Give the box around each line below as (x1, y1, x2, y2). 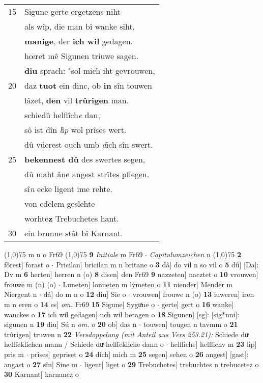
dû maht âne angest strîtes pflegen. (24, 168, 150, 180)
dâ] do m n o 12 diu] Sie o (43, 289, 126, 299)
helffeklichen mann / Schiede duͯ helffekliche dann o (4, 339, 164, 349)
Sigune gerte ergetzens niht (24, 6, 121, 17)
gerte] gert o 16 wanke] (161, 298, 234, 309)
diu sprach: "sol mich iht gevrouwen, (24, 65, 155, 76)
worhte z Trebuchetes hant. (24, 212, 119, 224)
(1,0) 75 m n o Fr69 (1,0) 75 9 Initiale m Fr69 (4, 249, 143, 259)
